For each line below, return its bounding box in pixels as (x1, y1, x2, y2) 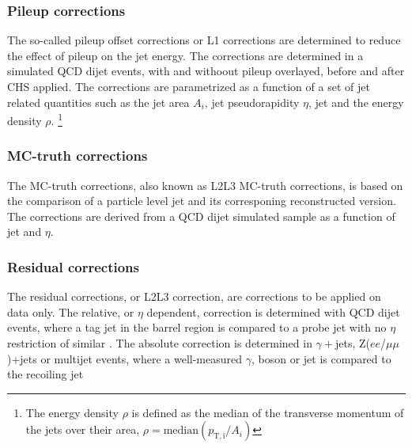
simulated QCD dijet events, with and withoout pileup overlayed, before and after (7, 63, 405, 79)
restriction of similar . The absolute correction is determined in (7, 335, 312, 351)
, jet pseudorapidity (204, 93, 300, 110)
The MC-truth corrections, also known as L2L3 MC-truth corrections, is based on (7, 177, 403, 193)
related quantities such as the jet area (7, 93, 190, 110)
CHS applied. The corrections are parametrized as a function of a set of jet (7, 78, 370, 94)
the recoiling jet (7, 366, 84, 382)
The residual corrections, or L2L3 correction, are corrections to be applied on (7, 288, 381, 305)
